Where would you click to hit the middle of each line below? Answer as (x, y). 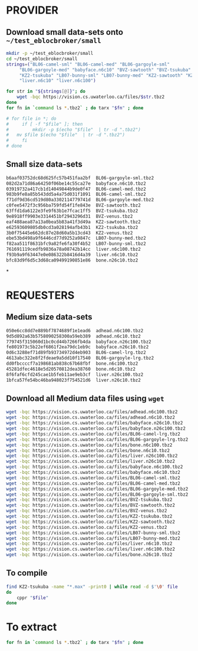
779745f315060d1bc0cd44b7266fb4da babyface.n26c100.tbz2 (79, 342)
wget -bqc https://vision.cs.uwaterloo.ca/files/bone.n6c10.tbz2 (88, 450)
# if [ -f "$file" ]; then (44, 124)
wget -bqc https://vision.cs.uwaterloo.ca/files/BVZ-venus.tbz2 (87, 511)
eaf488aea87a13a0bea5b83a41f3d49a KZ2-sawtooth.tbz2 (74, 222)
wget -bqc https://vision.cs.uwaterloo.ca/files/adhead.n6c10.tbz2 (91, 418)
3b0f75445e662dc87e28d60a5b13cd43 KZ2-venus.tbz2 (70, 233)
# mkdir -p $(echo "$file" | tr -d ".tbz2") (74, 130)
